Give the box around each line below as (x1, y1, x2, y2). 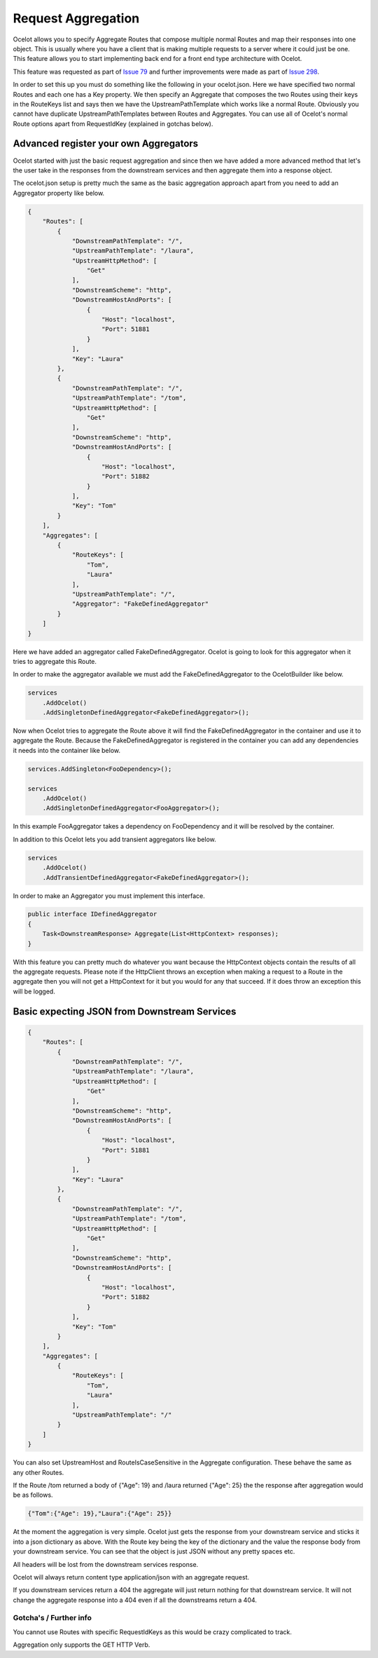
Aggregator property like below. (13, 189, 105, 197)
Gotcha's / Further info (13, 1613, 92, 1623)
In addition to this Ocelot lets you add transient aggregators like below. (13, 835, 216, 843)
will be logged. (13, 987, 55, 996)
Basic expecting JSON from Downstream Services (13, 1005, 237, 1017)
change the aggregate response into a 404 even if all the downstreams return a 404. (13, 1596, 257, 1604)
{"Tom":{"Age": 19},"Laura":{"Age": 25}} (27, 1509, 172, 1518)
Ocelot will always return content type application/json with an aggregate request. (13, 1572, 250, 1581)
